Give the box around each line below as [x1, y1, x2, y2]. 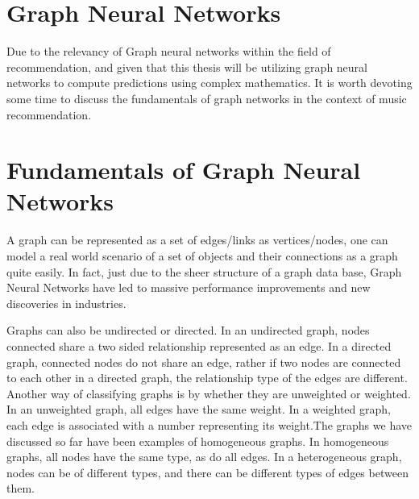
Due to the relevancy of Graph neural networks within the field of [6, 43, 331, 60]
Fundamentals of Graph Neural [6, 153, 361, 186]
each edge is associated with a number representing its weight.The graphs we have [6, 416, 412, 433]
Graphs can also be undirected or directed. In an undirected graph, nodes [6, 322, 370, 339]
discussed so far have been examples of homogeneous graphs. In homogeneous [6, 432, 389, 449]
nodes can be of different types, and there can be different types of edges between [6, 464, 409, 480]
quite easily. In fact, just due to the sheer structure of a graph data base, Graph [6, 263, 402, 280]
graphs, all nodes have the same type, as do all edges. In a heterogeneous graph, [6, 448, 402, 465]
